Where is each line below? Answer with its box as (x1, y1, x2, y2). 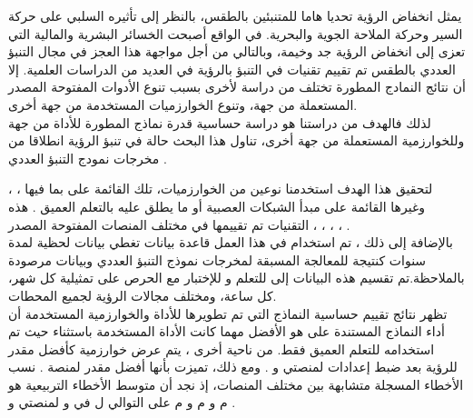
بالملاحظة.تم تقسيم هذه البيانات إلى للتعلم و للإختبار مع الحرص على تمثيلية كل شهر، (8, 268, 465, 287)
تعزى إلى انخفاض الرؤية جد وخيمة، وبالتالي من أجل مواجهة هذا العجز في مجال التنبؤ (8, 42, 466, 61)
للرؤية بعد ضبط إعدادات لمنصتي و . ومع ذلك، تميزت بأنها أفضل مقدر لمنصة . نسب (8, 357, 458, 376)
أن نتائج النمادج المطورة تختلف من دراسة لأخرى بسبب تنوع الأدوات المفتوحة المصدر (8, 77, 466, 96)
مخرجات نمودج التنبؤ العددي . (8, 148, 167, 167)
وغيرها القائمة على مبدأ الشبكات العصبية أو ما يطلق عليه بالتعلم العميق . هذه (8, 196, 425, 215)
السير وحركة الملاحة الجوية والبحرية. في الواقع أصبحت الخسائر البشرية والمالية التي (8, 24, 463, 43)
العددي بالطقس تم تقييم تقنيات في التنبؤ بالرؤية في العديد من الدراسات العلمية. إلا (8, 59, 456, 78)
